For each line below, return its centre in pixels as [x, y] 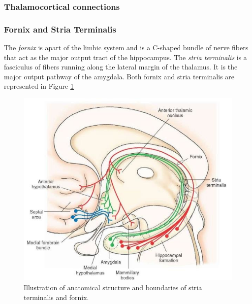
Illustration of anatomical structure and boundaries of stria [113, 287]
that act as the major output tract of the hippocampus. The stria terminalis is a [126, 57]
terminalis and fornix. [56, 297]
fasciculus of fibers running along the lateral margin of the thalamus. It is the [121, 67]
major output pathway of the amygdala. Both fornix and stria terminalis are [119, 76]
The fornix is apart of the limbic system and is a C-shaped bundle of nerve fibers [126, 48]
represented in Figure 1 [39, 86]
